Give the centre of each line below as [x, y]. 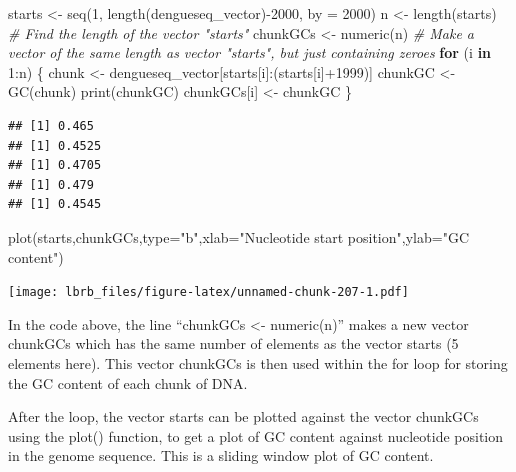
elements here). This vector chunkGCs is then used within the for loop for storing [258, 362]
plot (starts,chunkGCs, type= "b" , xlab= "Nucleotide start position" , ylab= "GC [238, 236]
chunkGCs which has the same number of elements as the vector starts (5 [233, 343]
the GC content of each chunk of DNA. [128, 382]
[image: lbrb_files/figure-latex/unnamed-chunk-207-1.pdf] [208, 292]
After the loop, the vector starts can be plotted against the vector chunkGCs [243, 416]
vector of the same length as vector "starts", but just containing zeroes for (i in [250, 52]
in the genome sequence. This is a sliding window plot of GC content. [221, 455]
